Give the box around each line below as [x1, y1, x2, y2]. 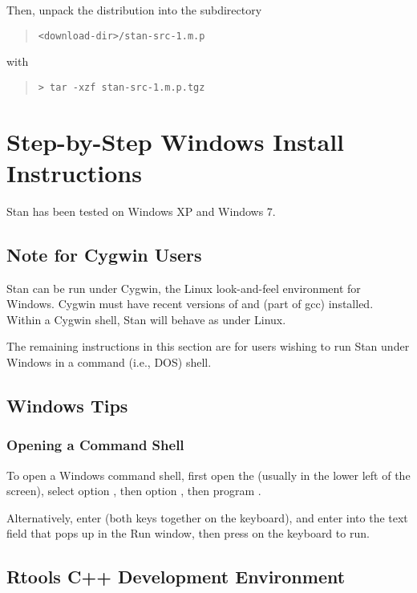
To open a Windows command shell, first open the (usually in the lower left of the [6, 466, 411, 483]
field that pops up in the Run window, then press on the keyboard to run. [6, 525, 370, 542]
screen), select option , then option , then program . [6, 482, 261, 499]
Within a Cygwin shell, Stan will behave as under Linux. [6, 311, 286, 327]
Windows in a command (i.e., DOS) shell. [6, 353, 212, 370]
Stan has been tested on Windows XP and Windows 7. [6, 202, 276, 219]
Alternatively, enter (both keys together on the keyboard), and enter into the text [6, 509, 408, 526]
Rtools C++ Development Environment [6, 564, 346, 589]
